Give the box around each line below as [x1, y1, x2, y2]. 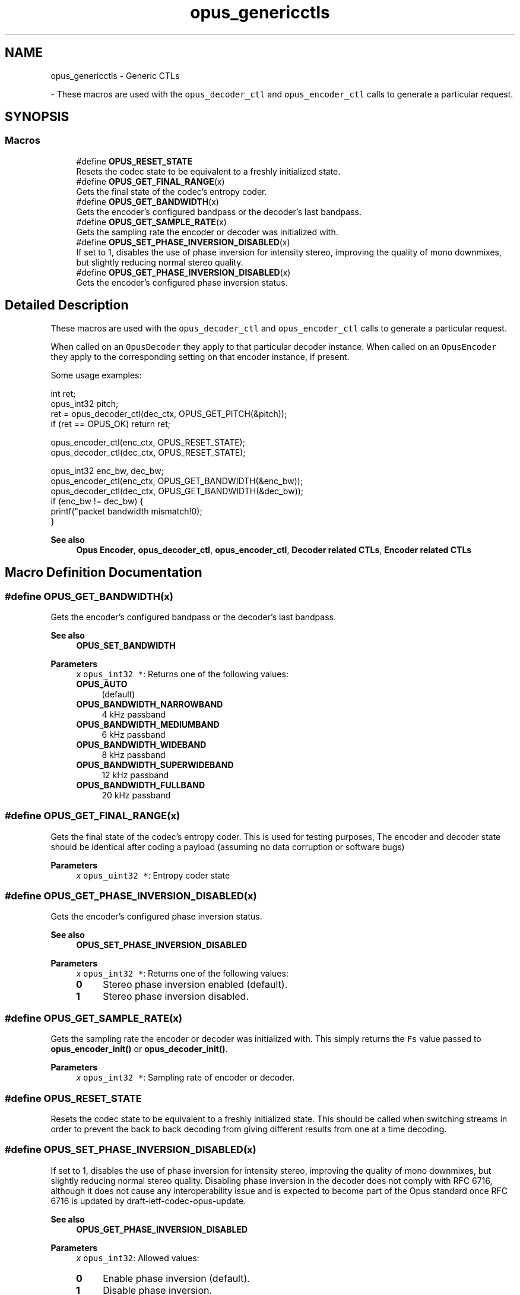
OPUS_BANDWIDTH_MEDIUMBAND [76, 719, 220, 729]
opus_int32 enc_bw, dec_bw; [50, 465, 164, 476]
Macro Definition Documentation [5, 565, 202, 580]
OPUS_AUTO [76, 678, 128, 689]
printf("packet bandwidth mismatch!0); [50, 506, 202, 516]
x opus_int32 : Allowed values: [76, 1252, 199, 1263]
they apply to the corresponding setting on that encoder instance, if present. [50, 351, 350, 362]
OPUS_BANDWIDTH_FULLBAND [76, 779, 205, 790]
